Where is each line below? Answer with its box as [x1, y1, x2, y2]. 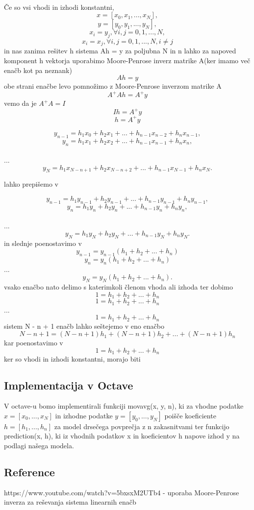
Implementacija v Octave [4, 378, 133, 393]
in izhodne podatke [55, 410, 113, 420]
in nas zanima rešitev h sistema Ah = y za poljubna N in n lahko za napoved [4, 46, 236, 56]
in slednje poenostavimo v [4, 238, 82, 248]
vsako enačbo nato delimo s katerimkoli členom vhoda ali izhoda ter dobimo [4, 282, 233, 292]
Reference [4, 464, 55, 479]
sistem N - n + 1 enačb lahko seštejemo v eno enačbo [4, 320, 164, 331]
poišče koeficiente [164, 410, 216, 420]
